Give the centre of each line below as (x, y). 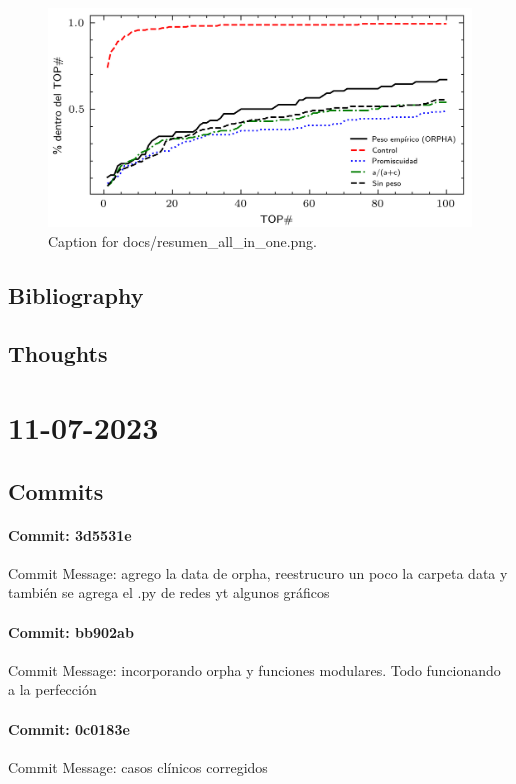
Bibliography (76, 294)
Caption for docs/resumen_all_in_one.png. (182, 240)
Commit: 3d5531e (70, 534)
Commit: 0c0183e (69, 728)
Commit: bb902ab (71, 631)
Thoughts (58, 353)
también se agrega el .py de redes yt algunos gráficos (169, 592)
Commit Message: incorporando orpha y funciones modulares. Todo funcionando (254, 669)
